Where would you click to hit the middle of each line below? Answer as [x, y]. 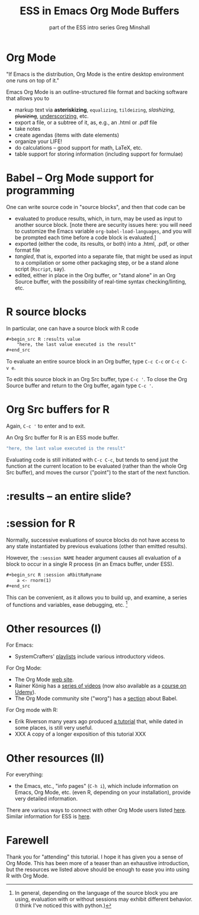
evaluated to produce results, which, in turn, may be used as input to [98, 219]
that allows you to [28, 98]
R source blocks [46, 311]
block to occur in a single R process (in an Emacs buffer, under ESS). [90, 564]
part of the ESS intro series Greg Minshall [99, 27]
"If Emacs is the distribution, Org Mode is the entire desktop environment [95, 74]
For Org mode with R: [32, 710]
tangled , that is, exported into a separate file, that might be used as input [103, 256]
